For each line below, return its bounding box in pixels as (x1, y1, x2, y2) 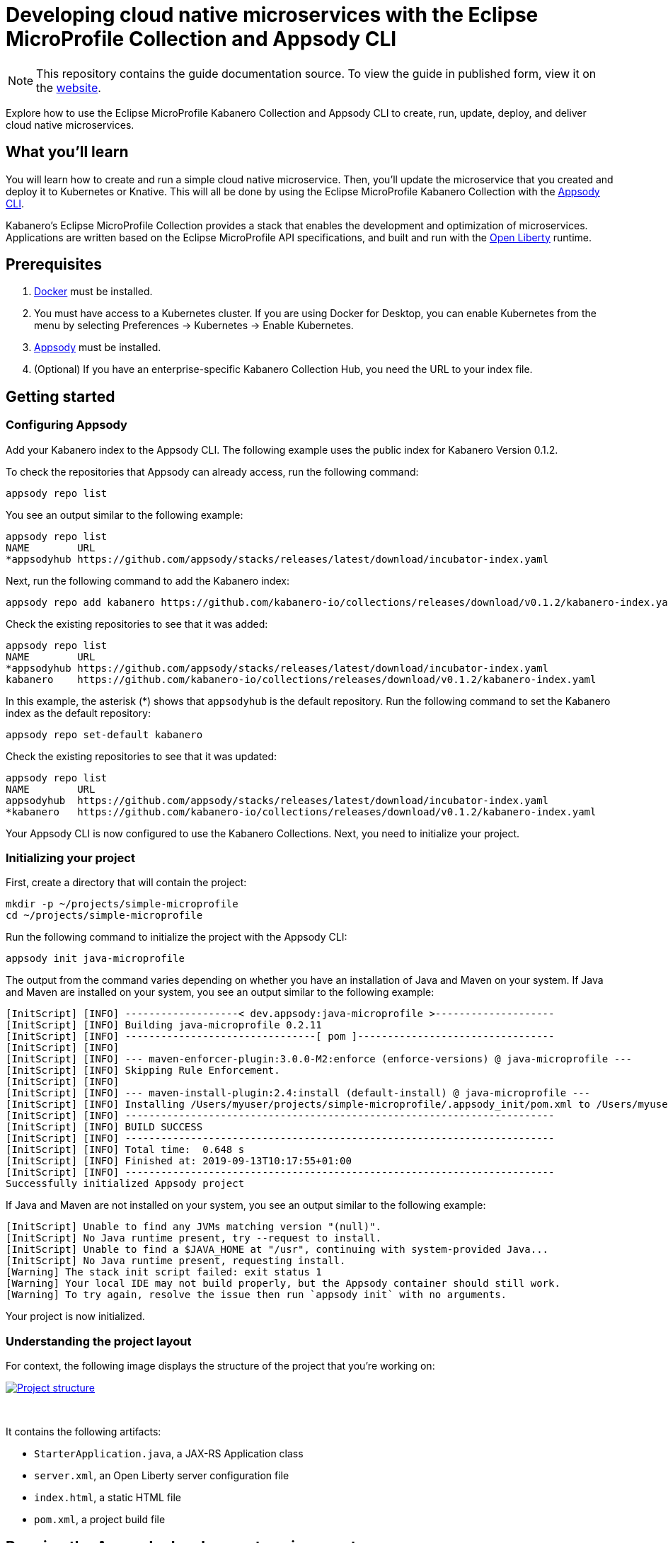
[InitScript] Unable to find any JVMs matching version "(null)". (6, 1221, 382, 1233)
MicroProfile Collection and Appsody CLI (6, 27, 397, 51)
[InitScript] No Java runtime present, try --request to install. (6, 1232, 382, 1244)
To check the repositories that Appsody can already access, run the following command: (6, 465, 419, 478)
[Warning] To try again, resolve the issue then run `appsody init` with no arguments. (6, 1289, 507, 1301)
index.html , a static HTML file (34, 1491, 181, 1504)
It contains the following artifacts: (6, 1426, 161, 1438)
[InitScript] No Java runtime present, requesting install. (6, 1255, 346, 1267)
